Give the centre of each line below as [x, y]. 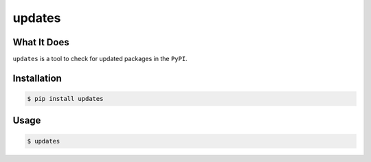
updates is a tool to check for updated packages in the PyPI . [100, 59]
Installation [37, 78]
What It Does [41, 42]
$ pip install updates [65, 99]
